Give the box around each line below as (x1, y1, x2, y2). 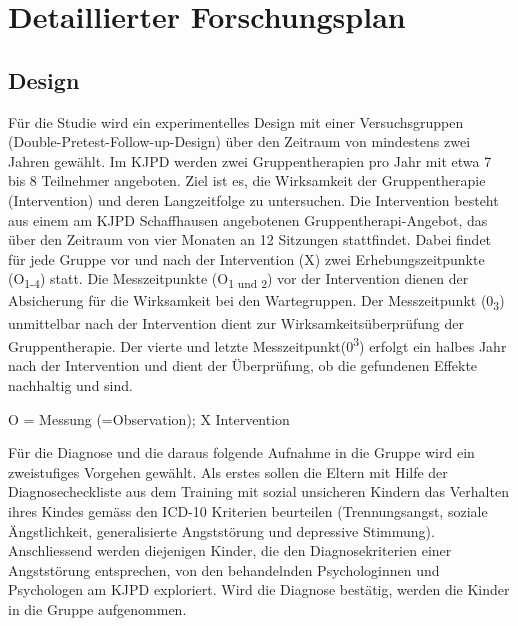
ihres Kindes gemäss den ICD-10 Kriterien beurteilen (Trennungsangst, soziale (8, 500, 488, 521)
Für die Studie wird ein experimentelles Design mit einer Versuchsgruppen (8, 111, 464, 132)
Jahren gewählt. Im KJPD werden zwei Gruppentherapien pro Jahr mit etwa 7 (8, 150, 492, 171)
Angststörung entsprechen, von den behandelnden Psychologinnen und (8, 559, 440, 580)
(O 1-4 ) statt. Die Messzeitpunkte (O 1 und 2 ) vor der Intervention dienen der (8, 268, 469, 292)
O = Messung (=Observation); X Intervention (8, 408, 290, 429)
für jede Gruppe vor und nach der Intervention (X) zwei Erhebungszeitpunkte (8, 248, 485, 269)
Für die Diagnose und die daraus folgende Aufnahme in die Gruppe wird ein (8, 442, 475, 463)
